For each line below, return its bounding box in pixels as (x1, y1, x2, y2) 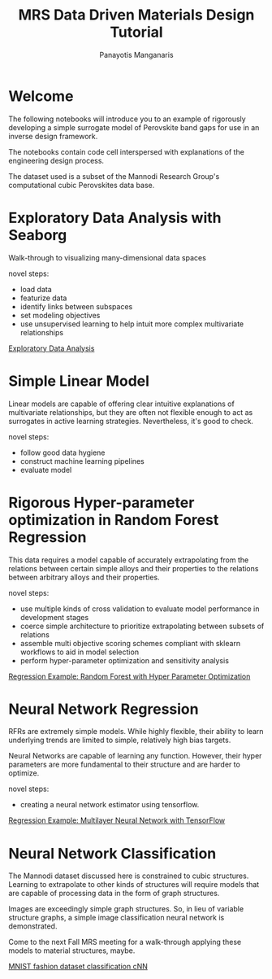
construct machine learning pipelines (19, 456, 145, 465)
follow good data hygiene (19, 448, 106, 457)
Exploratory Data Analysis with (8, 208, 222, 227)
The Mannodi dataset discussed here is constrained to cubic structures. (8, 871, 249, 881)
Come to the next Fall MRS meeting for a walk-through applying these (8, 937, 242, 947)
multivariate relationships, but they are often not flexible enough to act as (8, 407, 253, 417)
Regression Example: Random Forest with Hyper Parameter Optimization (8, 671, 251, 681)
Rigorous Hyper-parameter (8, 493, 195, 512)
